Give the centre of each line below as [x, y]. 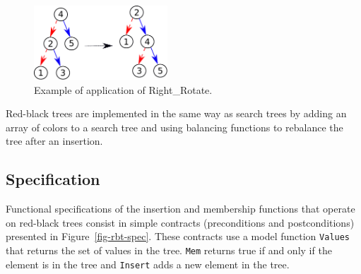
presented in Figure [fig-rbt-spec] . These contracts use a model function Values [178, 236]
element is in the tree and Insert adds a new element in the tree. [148, 264]
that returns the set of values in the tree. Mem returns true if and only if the [169, 250]
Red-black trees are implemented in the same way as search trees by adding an [176, 113]
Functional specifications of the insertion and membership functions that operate [180, 209]
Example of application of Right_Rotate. [123, 89]
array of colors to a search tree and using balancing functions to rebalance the [174, 127]
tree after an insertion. [54, 141]
